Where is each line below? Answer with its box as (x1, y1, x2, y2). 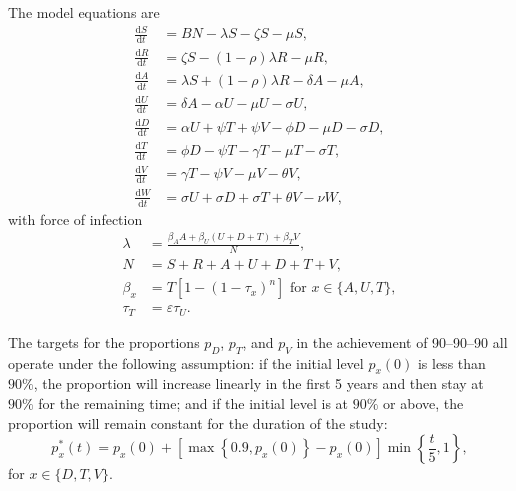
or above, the (383, 393, 464, 414)
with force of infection (8, 208, 143, 229)
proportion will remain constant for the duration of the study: (8, 412, 388, 433)
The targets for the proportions (8, 331, 200, 352)
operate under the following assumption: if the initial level (8, 352, 364, 373)
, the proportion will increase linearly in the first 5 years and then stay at (33, 373, 484, 394)
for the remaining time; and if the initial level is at (38, 393, 349, 414)
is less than (417, 352, 486, 373)
